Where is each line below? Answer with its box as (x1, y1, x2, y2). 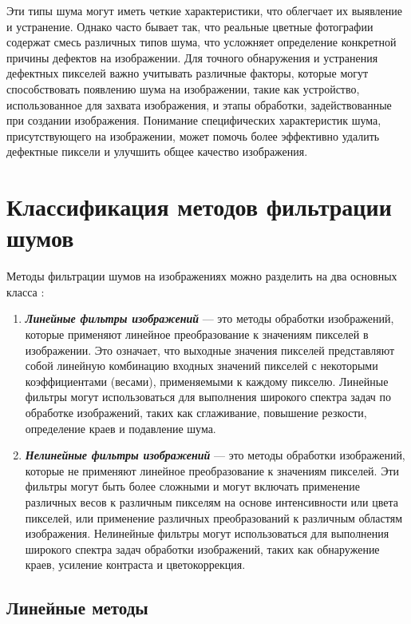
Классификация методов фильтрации (6, 190, 392, 223)
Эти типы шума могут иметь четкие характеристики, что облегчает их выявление (6, 2, 402, 18)
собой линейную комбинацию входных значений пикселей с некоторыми (25, 357, 378, 374)
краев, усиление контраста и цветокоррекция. (25, 556, 246, 573)
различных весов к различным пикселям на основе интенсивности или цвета (25, 493, 398, 510)
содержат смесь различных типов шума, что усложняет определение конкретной (6, 34, 397, 50)
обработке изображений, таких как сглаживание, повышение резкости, (25, 404, 367, 420)
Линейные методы (6, 595, 148, 620)
